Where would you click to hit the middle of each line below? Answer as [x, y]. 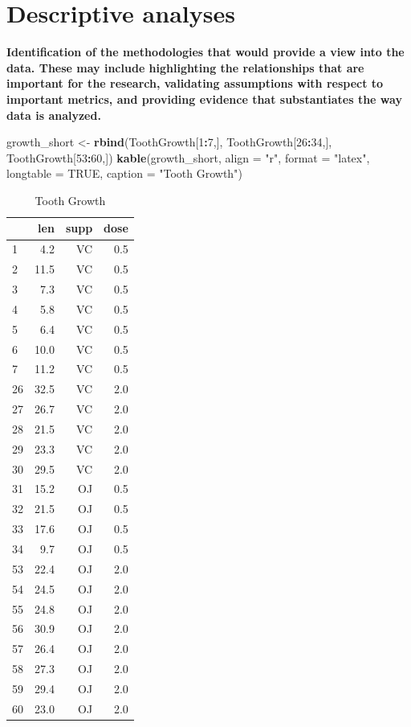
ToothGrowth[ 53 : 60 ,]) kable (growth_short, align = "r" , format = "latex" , [188, 157]
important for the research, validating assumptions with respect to [195, 83]
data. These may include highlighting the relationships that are [185, 67]
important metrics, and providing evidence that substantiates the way [204, 99]
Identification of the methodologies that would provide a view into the [205, 52]
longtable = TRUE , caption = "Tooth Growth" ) [124, 173]
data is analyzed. [54, 115]
